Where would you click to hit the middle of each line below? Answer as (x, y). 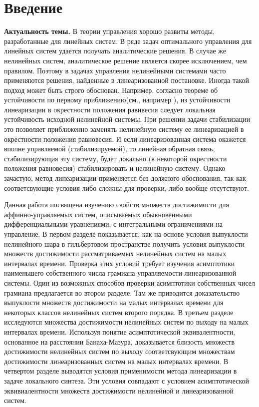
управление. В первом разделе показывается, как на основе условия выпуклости (126, 234)
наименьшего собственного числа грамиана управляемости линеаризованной (120, 273)
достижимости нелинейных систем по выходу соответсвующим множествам (120, 351)
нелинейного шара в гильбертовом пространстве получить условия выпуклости (125, 243)
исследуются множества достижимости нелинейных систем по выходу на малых (126, 322)
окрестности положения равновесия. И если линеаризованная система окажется (125, 139)
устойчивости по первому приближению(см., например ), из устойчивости (117, 100)
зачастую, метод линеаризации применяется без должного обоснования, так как (125, 178)
